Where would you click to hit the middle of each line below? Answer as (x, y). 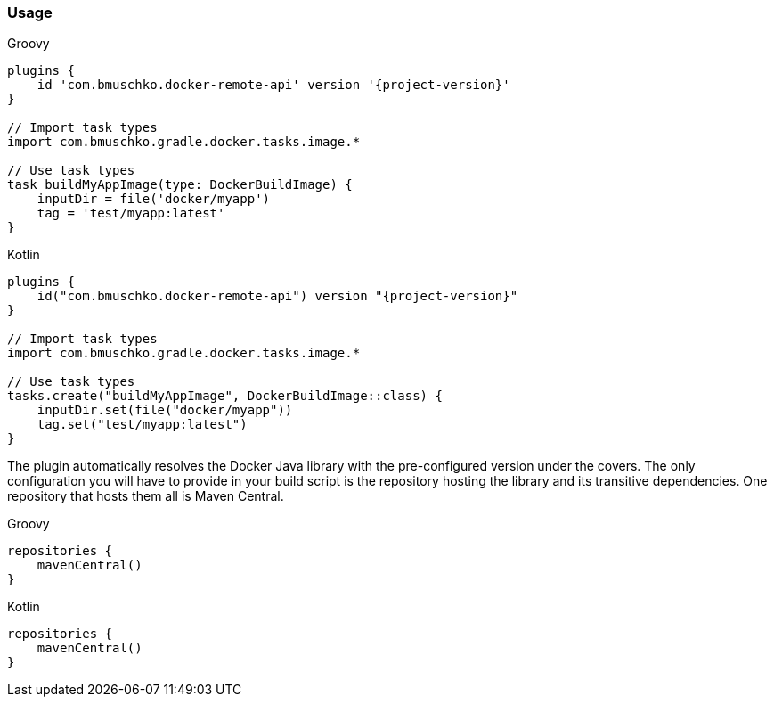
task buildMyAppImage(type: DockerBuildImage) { (180, 185)
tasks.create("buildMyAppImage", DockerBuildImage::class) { (225, 396)
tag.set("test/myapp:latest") (142, 425)
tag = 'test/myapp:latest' (131, 213)
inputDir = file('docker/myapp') (154, 199)
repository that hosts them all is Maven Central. (146, 496)
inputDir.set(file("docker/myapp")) (165, 410)
